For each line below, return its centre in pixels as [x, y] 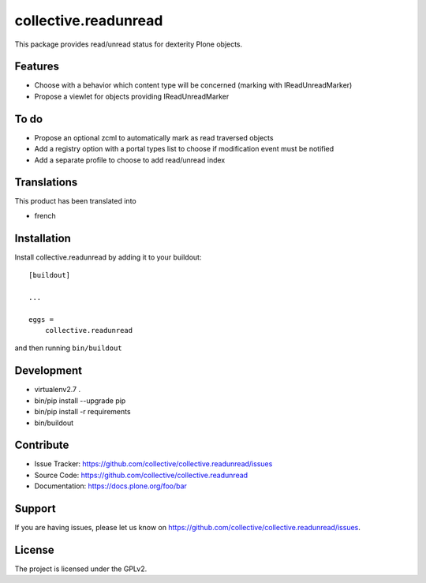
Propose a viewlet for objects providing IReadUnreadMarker [132, 96]
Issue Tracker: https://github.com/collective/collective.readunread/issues [153, 464]
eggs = [41, 319]
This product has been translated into [76, 201]
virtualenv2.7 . [58, 390]
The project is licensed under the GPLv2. [81, 569]
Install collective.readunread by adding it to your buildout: [108, 257]
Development [49, 371]
